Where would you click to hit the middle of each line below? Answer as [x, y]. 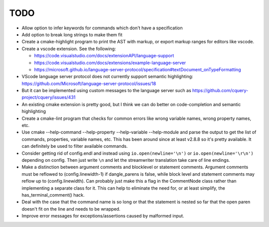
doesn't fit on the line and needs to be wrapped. [71, 209]
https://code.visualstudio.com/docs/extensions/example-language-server [110, 63]
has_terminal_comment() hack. [53, 195]
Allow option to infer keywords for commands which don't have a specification [102, 28]
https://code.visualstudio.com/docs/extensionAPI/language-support [104, 56]
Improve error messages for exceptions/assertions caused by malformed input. [103, 216]
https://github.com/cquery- [220, 91]
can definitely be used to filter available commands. [75, 146]
